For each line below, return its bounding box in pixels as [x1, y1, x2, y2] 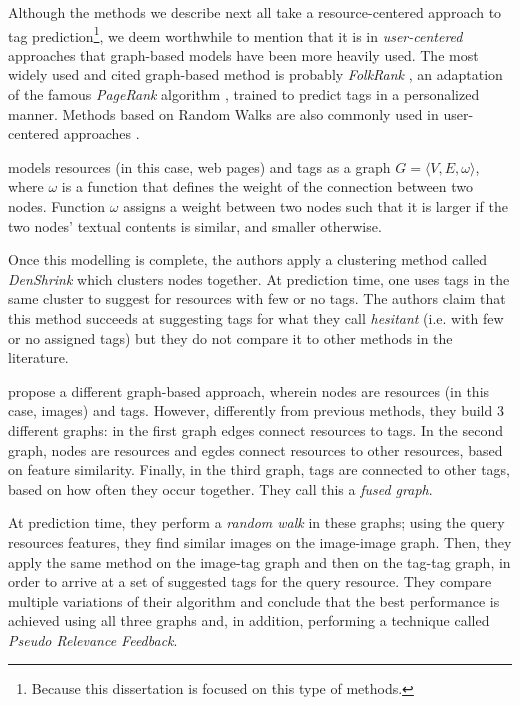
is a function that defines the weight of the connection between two [61, 176, 474, 197]
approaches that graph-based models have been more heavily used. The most [8, 44, 479, 65]
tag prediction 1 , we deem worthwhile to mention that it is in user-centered [8, 22, 463, 46]
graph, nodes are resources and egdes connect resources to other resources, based [8, 439, 503, 460]
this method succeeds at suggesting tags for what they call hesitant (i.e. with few [8, 307, 504, 328]
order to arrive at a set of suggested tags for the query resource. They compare [8, 571, 492, 592]
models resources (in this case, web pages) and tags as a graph [8, 156, 391, 177]
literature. [8, 347, 69, 368]
